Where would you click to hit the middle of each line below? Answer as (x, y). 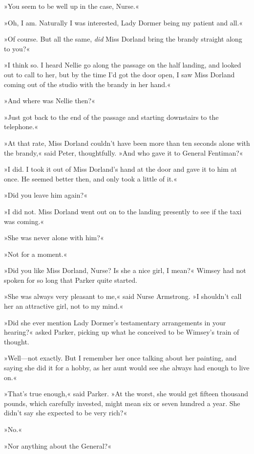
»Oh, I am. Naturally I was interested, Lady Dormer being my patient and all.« (124, 22)
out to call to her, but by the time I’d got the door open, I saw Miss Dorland (119, 74)
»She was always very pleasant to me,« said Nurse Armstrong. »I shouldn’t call (123, 296)
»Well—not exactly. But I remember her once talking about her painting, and (120, 358)
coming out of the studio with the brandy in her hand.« (87, 84)
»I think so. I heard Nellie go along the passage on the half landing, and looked (123, 65)
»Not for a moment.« (36, 254)
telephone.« (21, 126)
